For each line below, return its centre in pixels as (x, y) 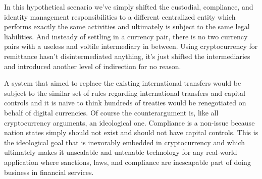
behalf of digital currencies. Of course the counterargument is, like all (111, 112)
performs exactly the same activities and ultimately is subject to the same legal (127, 26)
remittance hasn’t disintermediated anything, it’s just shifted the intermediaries (127, 56)
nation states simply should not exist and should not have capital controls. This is (131, 132)
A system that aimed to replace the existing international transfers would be (123, 83)
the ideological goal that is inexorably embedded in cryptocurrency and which (125, 142)
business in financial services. (49, 172)
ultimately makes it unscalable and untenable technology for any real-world (121, 152)
